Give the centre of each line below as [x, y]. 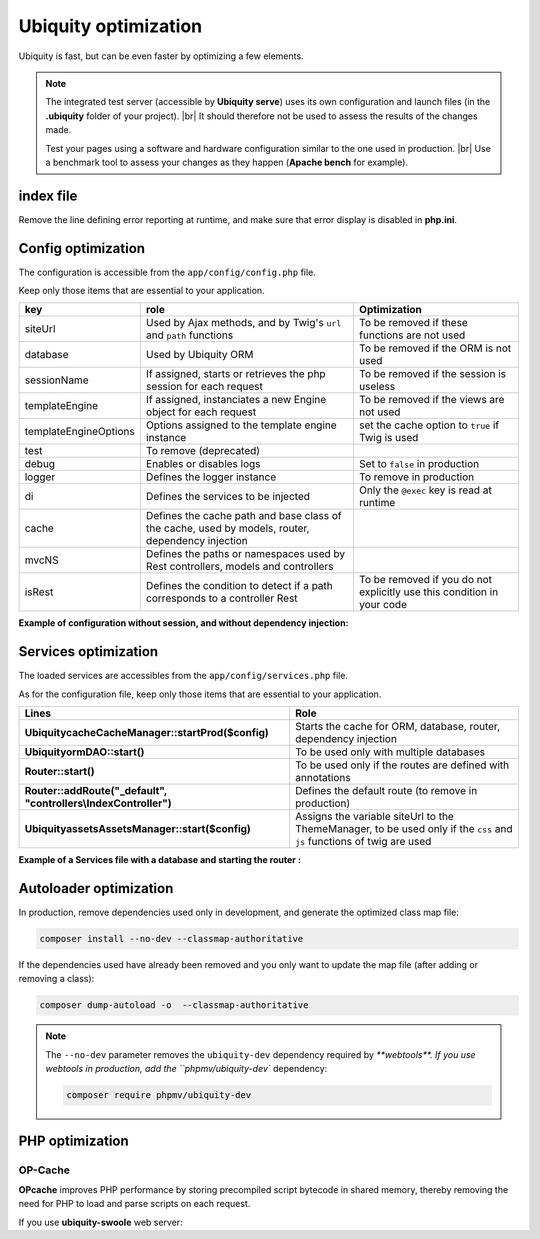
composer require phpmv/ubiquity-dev [159, 1095]
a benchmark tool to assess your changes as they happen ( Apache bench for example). [227, 162]
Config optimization [81, 248]
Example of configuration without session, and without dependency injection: [183, 623]
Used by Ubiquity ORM [199, 355]
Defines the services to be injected [227, 497]
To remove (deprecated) [202, 451]
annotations [323, 778]
